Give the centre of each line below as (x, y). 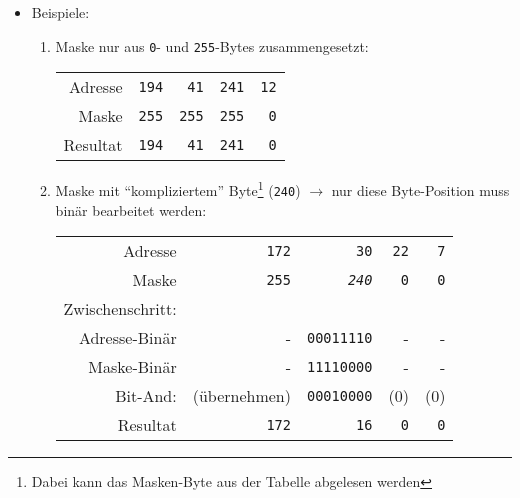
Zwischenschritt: (120, 309)
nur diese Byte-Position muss (420, 189)
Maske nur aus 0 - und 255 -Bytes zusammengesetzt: (212, 45)
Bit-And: (146, 396)
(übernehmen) (241, 396)
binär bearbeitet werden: (131, 209)
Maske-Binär (132, 367)
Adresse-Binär (127, 338)
